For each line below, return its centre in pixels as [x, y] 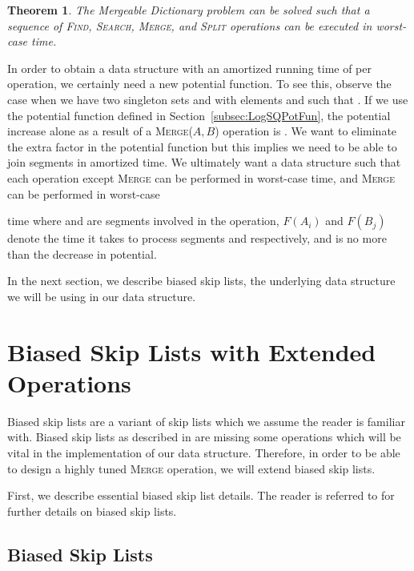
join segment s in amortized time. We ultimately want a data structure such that [204, 162]
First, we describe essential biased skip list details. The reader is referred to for [201, 495]
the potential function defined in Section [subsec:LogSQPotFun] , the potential [199, 115]
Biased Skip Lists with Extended [192, 351]
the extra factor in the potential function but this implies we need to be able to [202, 146]
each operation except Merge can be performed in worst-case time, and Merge [201, 177]
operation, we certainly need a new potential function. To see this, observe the [199, 84]
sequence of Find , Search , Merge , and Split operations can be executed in [190, 25]
